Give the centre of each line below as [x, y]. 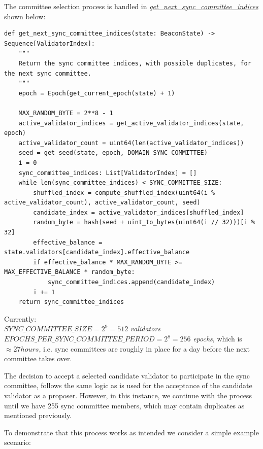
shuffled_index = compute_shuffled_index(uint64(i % [124, 193]
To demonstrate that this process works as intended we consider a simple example [131, 432]
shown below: [25, 16]
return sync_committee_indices [71, 302]
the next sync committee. [48, 73]
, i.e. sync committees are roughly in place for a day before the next [144, 348]
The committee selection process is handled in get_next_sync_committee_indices [131, 6]
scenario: [18, 442]
